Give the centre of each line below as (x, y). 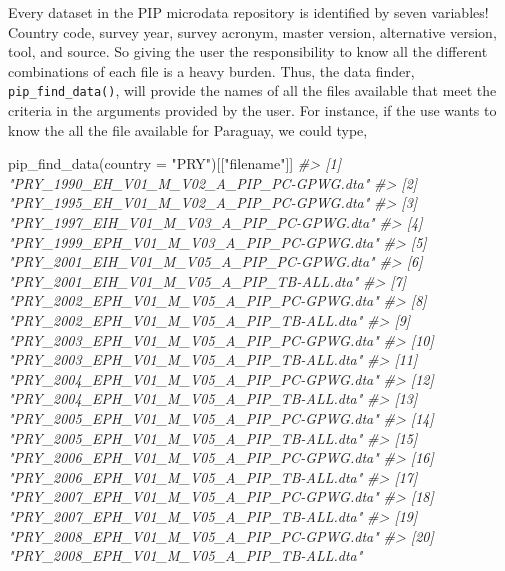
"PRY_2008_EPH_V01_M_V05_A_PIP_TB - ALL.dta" (185, 555)
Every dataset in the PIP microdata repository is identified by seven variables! (248, 12)
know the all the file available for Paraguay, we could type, (188, 129)
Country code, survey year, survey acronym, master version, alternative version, (252, 31)
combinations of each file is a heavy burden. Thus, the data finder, (211, 70)
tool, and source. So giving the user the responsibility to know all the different (248, 51)
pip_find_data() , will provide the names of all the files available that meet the (252, 90)
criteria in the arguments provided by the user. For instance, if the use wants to (252, 110)
